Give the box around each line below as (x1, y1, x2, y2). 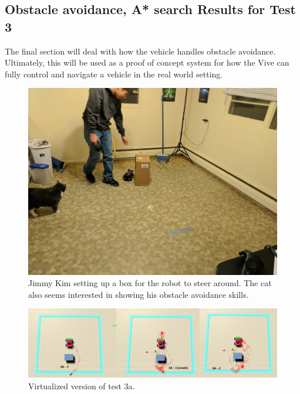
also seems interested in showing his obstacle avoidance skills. (28, 288, 249, 300)
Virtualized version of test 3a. (28, 379, 135, 392)
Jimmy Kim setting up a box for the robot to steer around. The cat (28, 277, 272, 289)
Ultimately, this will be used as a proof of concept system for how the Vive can (5, 56, 289, 69)
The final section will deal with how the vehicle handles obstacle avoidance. (5, 45, 276, 57)
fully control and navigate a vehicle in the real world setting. (5, 67, 223, 80)
